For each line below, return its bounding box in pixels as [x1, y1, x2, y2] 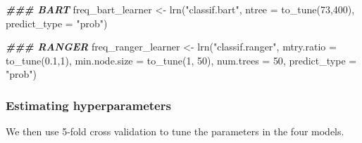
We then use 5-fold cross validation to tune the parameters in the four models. [6, 124, 344, 139]
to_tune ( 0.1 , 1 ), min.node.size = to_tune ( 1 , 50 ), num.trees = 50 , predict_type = [6, 53, 357, 67]
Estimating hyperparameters [6, 96, 171, 114]
